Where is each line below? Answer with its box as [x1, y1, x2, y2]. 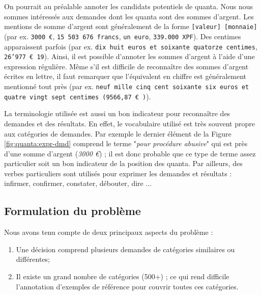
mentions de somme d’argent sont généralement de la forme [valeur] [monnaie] [4, 21, 257, 32]
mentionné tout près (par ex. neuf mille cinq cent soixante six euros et [4, 81, 249, 91]
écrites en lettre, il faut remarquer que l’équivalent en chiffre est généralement [4, 71, 246, 82]
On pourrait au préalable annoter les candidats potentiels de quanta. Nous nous [4, 1, 253, 11]
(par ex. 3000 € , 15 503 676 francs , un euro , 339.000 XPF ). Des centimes [4, 31, 241, 41]
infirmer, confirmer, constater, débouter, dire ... [4, 178, 152, 189]
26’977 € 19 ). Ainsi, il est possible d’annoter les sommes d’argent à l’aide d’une [4, 51, 255, 62]
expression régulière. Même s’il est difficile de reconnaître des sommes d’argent [4, 61, 249, 71]
